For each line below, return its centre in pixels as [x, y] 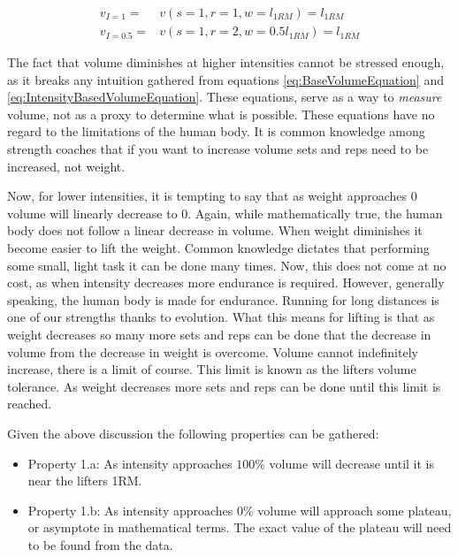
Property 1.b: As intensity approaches [130, 510]
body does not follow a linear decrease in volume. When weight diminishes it [215, 230]
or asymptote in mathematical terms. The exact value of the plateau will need [240, 527]
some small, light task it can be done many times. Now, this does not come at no [227, 265]
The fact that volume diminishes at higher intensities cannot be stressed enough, [226, 62]
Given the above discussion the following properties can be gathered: [193, 433]
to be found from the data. [100, 544]
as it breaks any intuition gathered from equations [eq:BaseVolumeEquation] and [225, 79]
